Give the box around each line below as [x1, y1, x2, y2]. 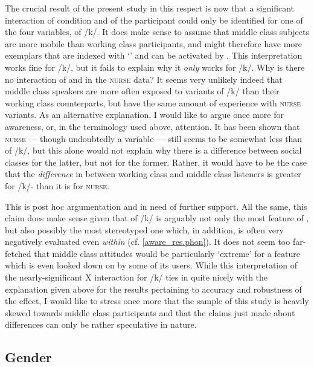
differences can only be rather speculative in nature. [5, 318, 197, 331]
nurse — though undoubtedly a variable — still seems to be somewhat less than [5, 132, 303, 145]
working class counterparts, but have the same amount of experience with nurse [5, 96, 301, 109]
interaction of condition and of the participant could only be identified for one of [5, 13, 303, 26]
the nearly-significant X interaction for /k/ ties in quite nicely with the [5, 271, 268, 284]
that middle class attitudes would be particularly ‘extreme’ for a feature [34, 247, 300, 259]
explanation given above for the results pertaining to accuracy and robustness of [5, 282, 302, 295]
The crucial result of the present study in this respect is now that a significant [5, 2, 295, 14]
